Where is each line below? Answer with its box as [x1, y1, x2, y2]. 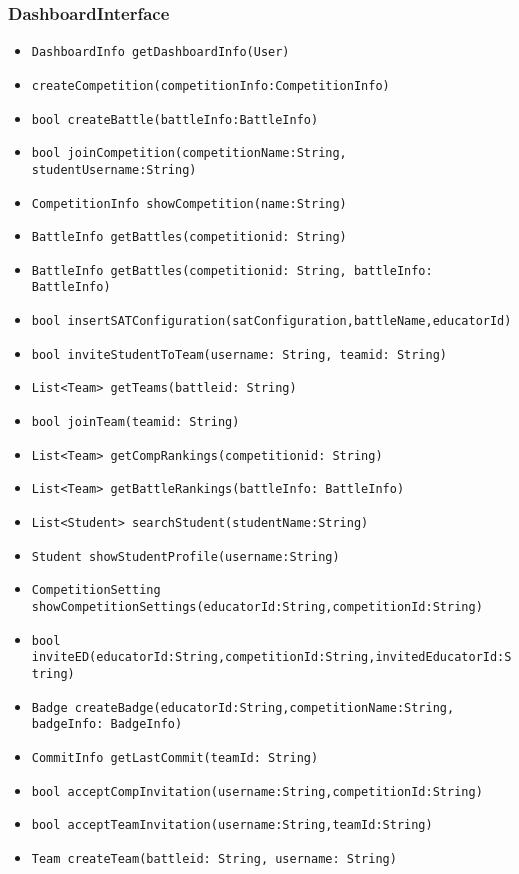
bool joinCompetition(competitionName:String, [31, 146, 347, 161]
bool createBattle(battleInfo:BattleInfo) [31, 112, 319, 127]
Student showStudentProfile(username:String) [31, 549, 340, 564]
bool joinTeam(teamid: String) [31, 415, 240, 430]
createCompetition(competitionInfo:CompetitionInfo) [31, 78, 390, 93]
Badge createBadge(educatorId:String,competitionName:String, [31, 700, 455, 715]
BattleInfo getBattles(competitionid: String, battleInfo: [31, 263, 433, 278]
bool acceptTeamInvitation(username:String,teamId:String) [31, 818, 433, 833]
